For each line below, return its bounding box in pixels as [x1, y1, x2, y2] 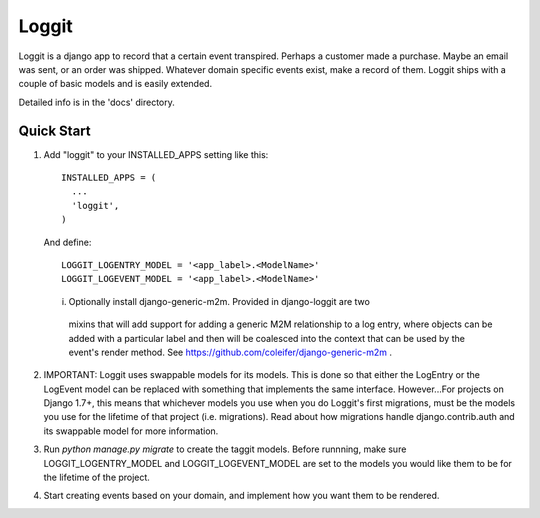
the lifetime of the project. [43, 471, 150, 484]
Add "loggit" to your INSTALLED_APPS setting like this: [43, 148, 269, 160]
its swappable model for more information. [43, 425, 219, 437]
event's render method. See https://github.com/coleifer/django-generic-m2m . [68, 346, 392, 358]
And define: [43, 236, 92, 248]
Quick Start [18, 122, 91, 139]
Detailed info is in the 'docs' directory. [18, 96, 175, 108]
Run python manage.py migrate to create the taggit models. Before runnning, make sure [43, 443, 407, 455]
